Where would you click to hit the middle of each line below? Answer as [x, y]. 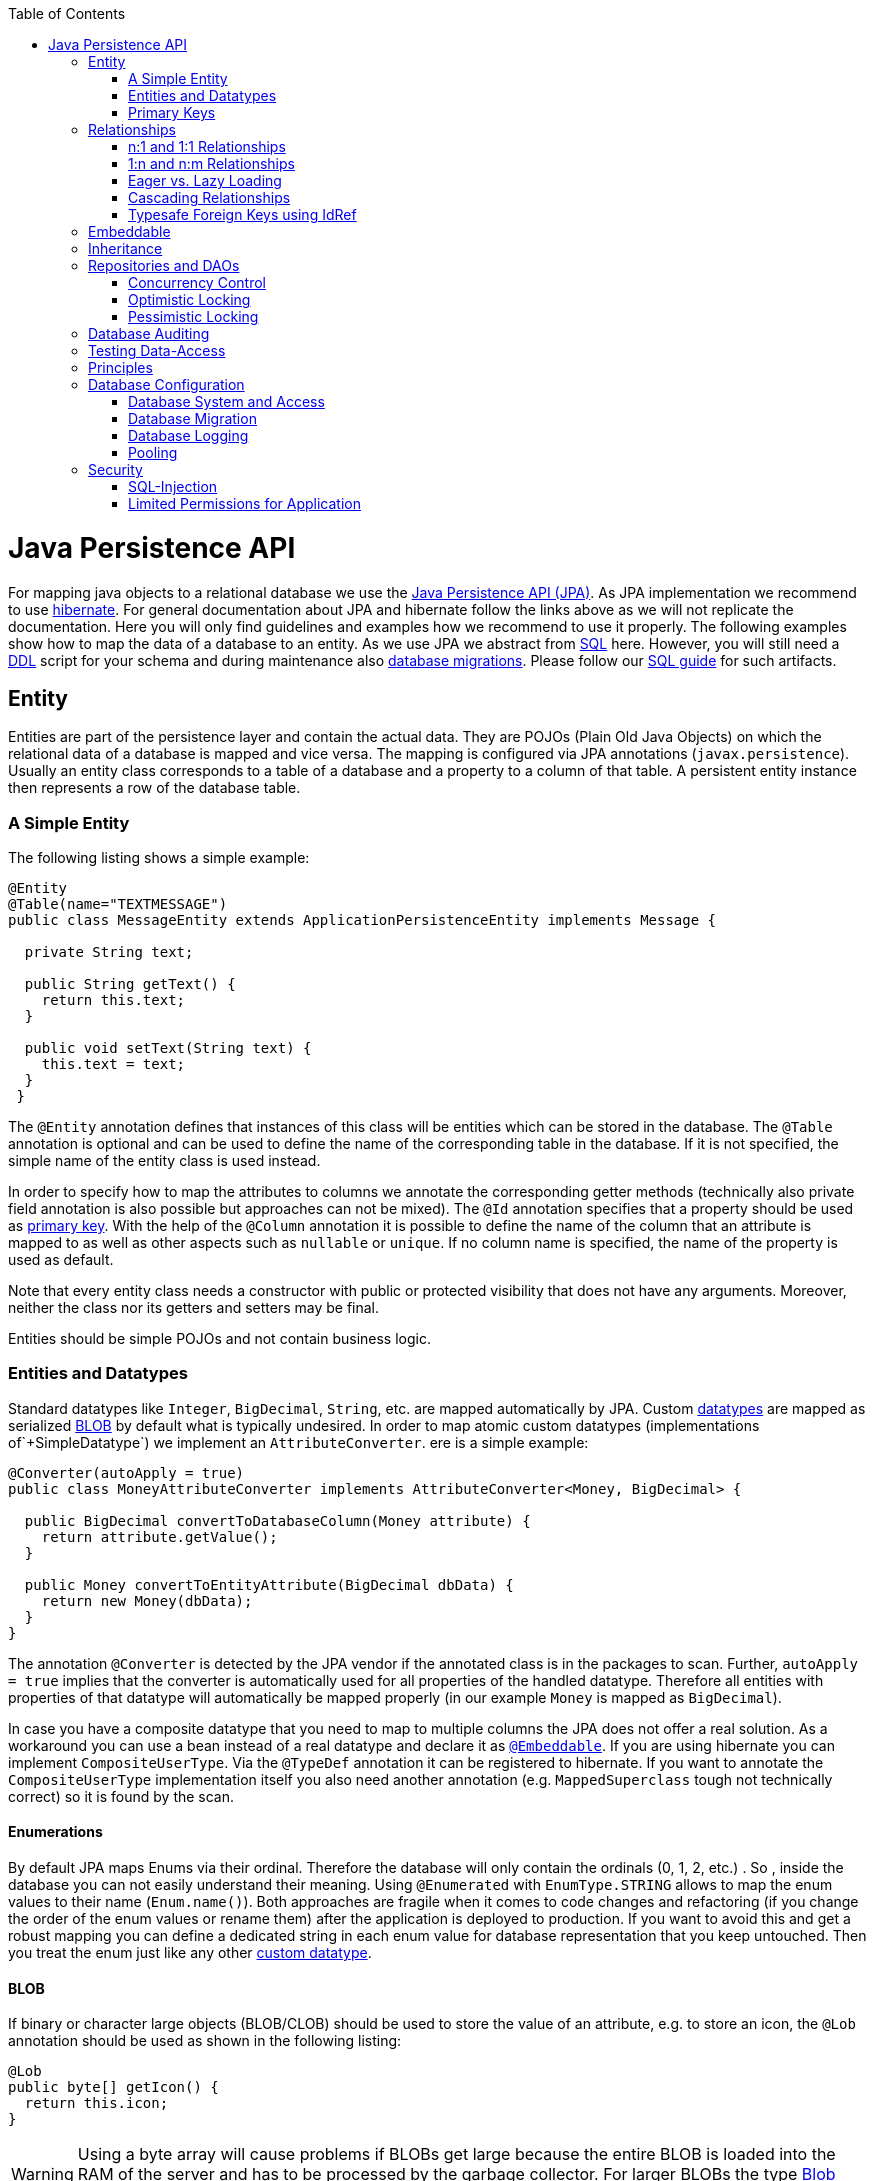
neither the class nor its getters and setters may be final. [194, 1308]
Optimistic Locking [189, 299]
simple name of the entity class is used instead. [164, 1161]
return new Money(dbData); [147, 1600]
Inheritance [125, 248]
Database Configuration [166, 384]
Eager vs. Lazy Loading [205, 180]
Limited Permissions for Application [245, 503]
